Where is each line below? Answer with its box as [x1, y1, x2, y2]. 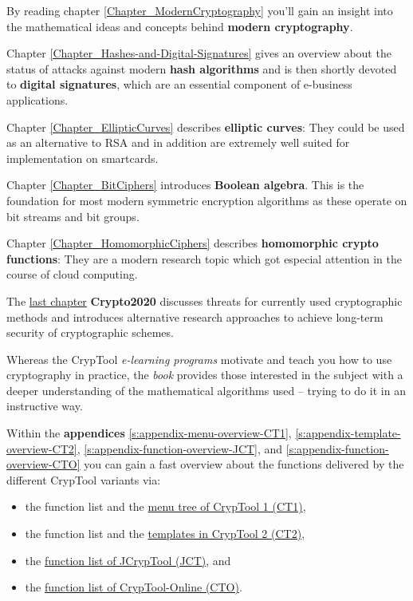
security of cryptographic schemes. [6, 324, 174, 341]
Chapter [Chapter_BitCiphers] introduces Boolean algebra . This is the [6, 176, 364, 193]
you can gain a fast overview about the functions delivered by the [84, 456, 404, 472]
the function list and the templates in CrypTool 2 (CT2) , [25, 525, 305, 542]
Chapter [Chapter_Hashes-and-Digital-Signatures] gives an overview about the [6, 45, 391, 61]
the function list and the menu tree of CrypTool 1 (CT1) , [25, 498, 306, 515]
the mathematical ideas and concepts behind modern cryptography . [6, 18, 353, 34]
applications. [6, 91, 69, 108]
